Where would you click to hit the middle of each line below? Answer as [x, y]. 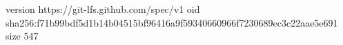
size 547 [22, 36]
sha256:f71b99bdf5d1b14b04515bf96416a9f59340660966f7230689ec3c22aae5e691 [172, 22]
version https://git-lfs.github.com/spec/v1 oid [103, 9]
